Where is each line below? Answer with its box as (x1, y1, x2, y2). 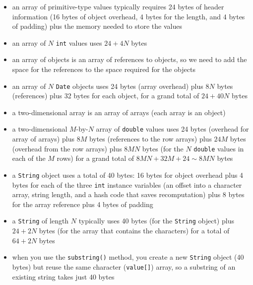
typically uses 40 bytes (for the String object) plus (78, 215, 234, 226)
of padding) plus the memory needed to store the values (12, 21, 182, 31)
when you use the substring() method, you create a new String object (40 (12, 252, 244, 262)
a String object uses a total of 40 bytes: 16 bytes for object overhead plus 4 (12, 169, 244, 180)
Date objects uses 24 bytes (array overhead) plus (56, 80, 203, 91)
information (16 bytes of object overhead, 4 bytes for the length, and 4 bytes (12, 11, 245, 21)
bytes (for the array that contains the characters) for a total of (39, 225, 230, 236)
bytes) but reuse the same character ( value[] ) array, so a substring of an (12, 261, 236, 272)
